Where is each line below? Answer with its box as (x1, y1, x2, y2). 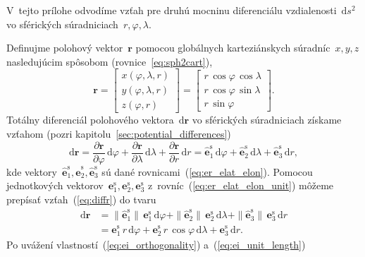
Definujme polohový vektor (6, 40, 123, 55)
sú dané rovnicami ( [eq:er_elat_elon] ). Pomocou (101, 164, 313, 179)
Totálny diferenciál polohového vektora (6, 112, 174, 127)
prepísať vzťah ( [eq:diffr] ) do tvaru (6, 191, 156, 206)
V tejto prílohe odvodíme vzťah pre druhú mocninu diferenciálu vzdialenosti (6, 3, 337, 17)
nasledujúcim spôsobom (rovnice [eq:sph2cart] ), (6, 54, 213, 68)
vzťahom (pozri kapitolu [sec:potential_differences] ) (6, 126, 231, 141)
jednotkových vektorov (6, 178, 104, 193)
